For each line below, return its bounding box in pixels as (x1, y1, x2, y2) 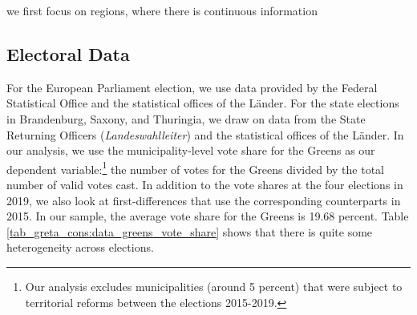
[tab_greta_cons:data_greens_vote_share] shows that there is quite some (6, 223, 373, 240)
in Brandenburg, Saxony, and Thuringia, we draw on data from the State (6, 110, 366, 127)
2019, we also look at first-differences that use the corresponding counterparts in (6, 192, 401, 208)
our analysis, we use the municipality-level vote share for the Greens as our (6, 142, 375, 159)
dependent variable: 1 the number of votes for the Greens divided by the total (6, 158, 384, 177)
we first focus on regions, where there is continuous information (6, 2, 318, 18)
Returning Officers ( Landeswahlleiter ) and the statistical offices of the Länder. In (6, 126, 404, 143)
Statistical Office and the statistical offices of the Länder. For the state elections (6, 95, 399, 111)
